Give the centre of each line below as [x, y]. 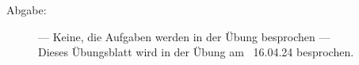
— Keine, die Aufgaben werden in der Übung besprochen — [184, 36]
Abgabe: [27, 10]
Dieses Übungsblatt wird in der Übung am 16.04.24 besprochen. [196, 52]
